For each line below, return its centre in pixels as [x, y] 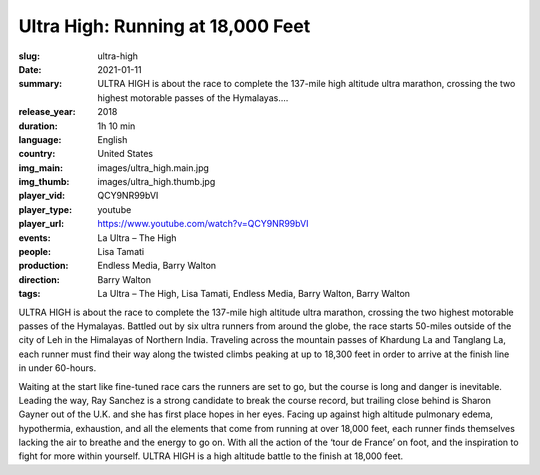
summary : [40, 84]
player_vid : [41, 196]
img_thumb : [44, 182]
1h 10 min [116, 126]
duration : [38, 126]
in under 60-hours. [57, 368]
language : [40, 139]
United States [125, 154]
